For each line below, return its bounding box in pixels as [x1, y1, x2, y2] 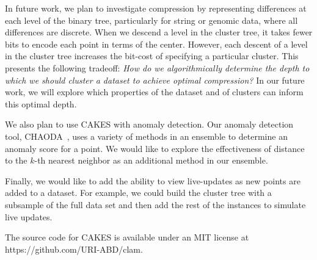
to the [5, 154, 27, 167]
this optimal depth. [5, 97, 77, 110]
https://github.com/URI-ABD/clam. [5, 242, 143, 255]
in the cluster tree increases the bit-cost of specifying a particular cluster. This [5, 49, 299, 62]
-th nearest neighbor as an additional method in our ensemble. [34, 154, 268, 167]
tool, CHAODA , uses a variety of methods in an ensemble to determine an [5, 129, 288, 142]
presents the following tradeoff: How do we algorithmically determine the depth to [5, 61, 310, 74]
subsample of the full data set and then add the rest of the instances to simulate [5, 198, 306, 211]
